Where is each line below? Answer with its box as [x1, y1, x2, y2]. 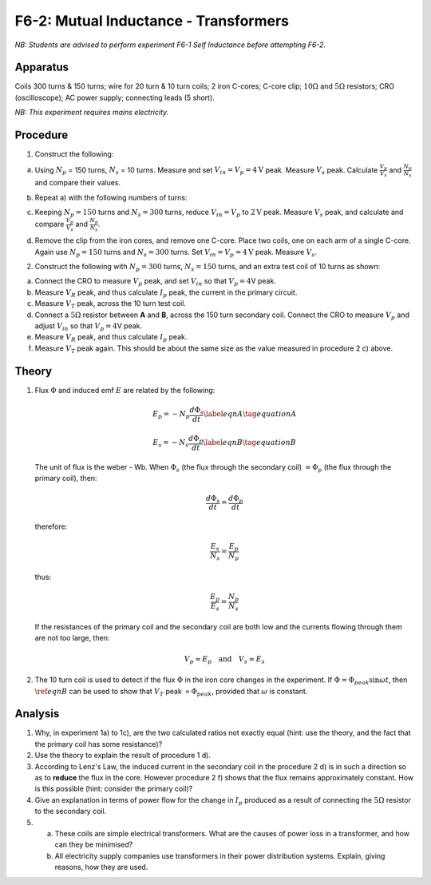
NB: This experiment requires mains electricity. [14, 108, 169, 117]
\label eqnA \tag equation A [203, 410, 297, 419]
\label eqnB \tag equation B [203, 438, 297, 447]
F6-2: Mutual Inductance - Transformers [14, 12, 289, 30]
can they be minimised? [54, 839, 133, 850]
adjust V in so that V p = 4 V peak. [34, 321, 143, 332]
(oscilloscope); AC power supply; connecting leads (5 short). [14, 93, 215, 102]
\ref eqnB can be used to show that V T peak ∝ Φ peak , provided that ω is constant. [34, 686, 308, 698]
